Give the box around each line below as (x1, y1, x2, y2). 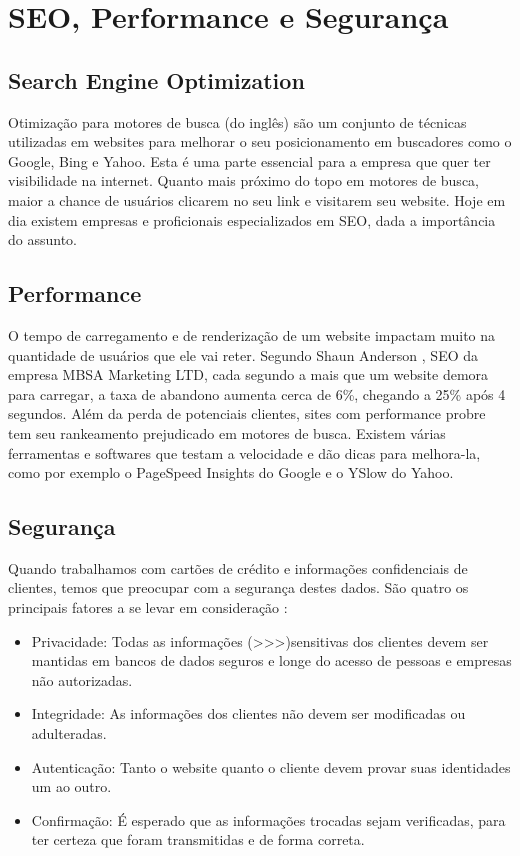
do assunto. (8, 229, 77, 250)
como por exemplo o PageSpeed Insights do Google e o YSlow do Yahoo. (8, 462, 454, 483)
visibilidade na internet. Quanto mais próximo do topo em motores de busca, (8, 170, 479, 191)
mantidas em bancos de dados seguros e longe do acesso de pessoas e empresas (31, 650, 512, 671)
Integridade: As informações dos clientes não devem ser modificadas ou (31, 703, 466, 724)
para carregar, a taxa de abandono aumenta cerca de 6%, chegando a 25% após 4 (8, 383, 506, 404)
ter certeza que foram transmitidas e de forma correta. (31, 829, 365, 850)
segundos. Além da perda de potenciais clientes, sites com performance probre (8, 403, 486, 424)
